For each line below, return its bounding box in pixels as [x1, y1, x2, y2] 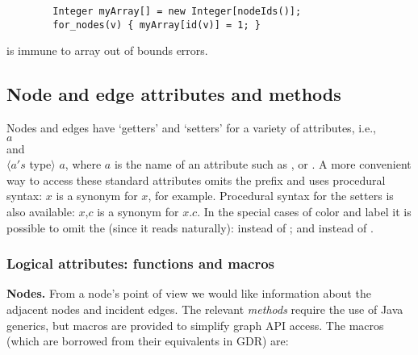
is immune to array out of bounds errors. [6, 42, 208, 59]
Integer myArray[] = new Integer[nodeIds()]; [52, 6, 302, 17]
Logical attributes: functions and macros [6, 253, 275, 274]
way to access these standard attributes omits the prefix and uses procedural [6, 171, 386, 188]
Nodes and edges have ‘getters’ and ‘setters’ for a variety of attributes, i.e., [6, 119, 376, 136]
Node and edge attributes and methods [6, 81, 341, 106]
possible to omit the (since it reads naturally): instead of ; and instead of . [6, 219, 374, 236]
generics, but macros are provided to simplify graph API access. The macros [6, 316, 384, 333]
